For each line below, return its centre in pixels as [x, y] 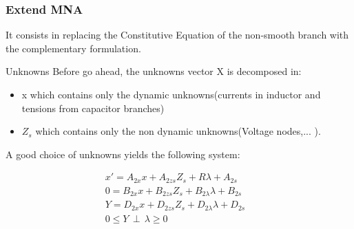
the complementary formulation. [73, 48]
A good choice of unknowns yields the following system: [123, 154]
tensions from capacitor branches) [93, 108]
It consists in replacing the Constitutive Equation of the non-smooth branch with [177, 35]
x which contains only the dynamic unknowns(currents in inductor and [171, 94]
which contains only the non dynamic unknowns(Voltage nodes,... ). [178, 131]
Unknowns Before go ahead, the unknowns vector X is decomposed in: [154, 71]
